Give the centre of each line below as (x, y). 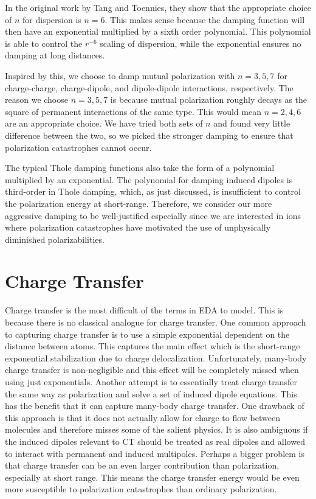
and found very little (252, 123)
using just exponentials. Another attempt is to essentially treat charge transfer (151, 381)
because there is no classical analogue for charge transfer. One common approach (156, 322)
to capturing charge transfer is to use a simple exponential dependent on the (147, 334)
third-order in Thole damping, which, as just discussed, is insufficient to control (153, 191)
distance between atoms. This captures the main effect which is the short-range (153, 346)
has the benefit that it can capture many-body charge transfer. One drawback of (155, 406)
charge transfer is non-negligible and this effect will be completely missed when (152, 370)
